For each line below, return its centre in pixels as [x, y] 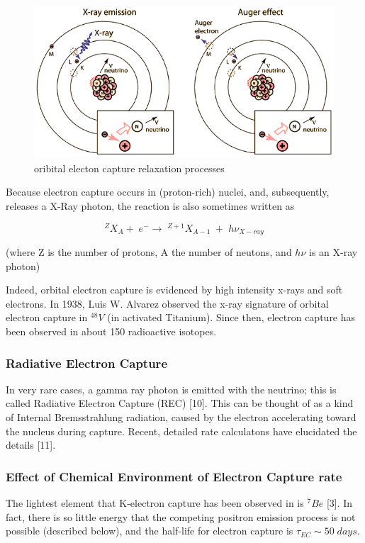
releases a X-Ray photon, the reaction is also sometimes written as [150, 205]
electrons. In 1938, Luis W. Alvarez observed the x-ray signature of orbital [167, 303]
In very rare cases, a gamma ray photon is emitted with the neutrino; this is [171, 389]
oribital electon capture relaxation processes [129, 168]
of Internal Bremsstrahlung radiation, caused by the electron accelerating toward [181, 417]
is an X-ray [333, 252]
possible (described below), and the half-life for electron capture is [150, 531]
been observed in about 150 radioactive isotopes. [111, 331]
